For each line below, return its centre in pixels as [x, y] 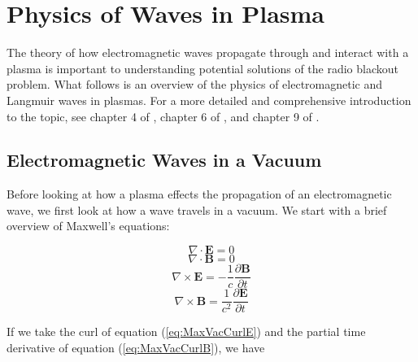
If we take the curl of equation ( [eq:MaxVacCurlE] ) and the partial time [186, 331]
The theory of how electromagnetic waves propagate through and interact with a [208, 52]
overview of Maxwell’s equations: [88, 226]
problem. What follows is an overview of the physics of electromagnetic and [195, 84]
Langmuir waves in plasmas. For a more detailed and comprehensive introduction [209, 100]
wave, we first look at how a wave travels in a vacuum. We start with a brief [197, 209]
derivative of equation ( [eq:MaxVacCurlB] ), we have [136, 347]
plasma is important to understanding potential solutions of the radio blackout [203, 68]
